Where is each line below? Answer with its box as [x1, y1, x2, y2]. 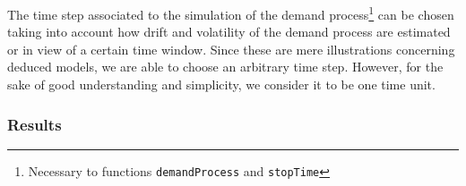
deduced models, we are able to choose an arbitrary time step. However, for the [7, 57, 444, 76]
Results [7, 113, 62, 135]
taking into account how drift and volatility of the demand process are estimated [7, 22, 451, 41]
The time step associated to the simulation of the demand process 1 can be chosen [7, 3, 454, 23]
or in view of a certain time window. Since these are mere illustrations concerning [7, 39, 455, 58]
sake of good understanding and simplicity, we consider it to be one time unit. [7, 75, 436, 94]
